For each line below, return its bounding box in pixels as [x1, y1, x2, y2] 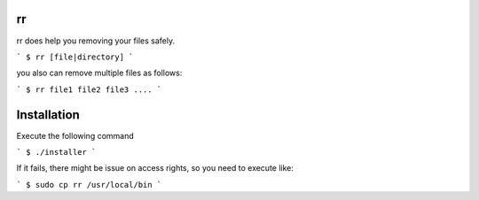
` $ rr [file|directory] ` [16, 51, 134, 62]
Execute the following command [16, 130, 135, 141]
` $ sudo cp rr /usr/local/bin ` [16, 180, 162, 189]
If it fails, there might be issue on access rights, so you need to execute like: [16, 163, 294, 173]
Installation [16, 107, 80, 122]
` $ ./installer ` [16, 147, 97, 157]
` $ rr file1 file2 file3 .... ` [16, 84, 162, 95]
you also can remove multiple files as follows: [16, 67, 183, 79]
